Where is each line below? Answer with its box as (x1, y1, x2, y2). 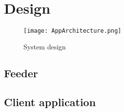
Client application (4, 94, 96, 109)
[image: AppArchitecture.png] (23, 27, 122, 35)
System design (23, 41, 66, 51)
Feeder (4, 65, 38, 80)
